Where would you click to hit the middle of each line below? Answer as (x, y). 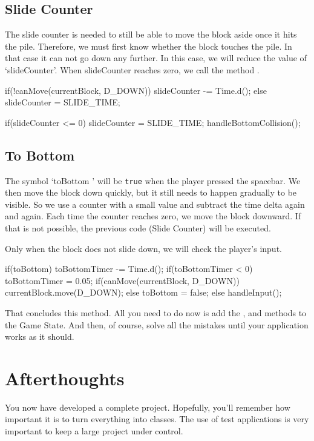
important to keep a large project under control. (94, 431)
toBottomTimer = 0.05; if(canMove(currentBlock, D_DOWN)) (122, 280)
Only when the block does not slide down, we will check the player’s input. (143, 248)
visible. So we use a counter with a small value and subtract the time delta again (155, 204)
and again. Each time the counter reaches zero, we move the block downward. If (153, 216)
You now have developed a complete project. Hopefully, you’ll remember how (148, 407)
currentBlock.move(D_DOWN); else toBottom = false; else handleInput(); (143, 292)
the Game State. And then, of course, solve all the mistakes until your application (157, 324)
